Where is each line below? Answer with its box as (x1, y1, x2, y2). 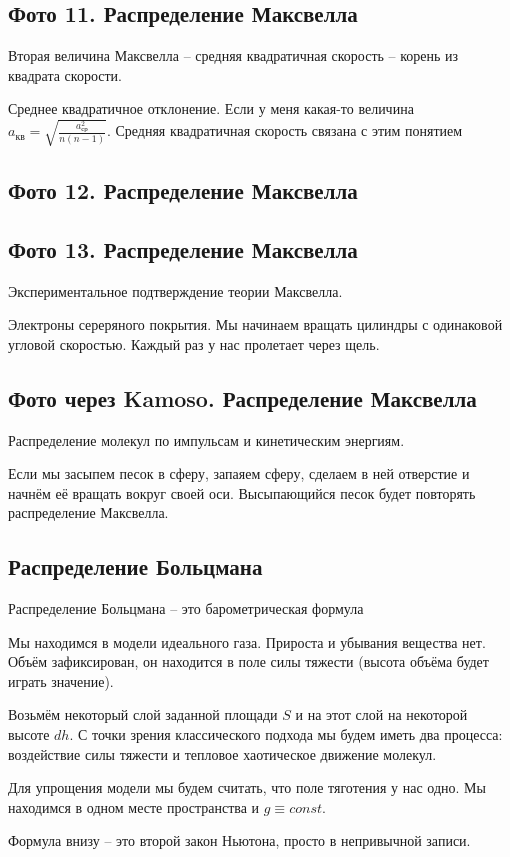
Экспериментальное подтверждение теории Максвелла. (8, 280, 343, 301)
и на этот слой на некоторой (295, 704, 468, 725)
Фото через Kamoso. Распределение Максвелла (8, 382, 477, 413)
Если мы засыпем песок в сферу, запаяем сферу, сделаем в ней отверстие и (8, 463, 470, 484)
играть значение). (8, 670, 114, 691)
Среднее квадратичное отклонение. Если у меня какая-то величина (8, 98, 414, 119)
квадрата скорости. (8, 64, 122, 85)
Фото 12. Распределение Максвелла (8, 174, 358, 205)
